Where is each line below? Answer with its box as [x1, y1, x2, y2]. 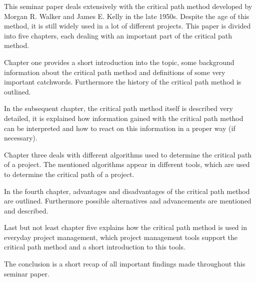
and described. [4, 205, 48, 215]
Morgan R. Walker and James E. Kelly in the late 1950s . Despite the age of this [4, 10, 249, 21]
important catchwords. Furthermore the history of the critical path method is [4, 76, 241, 87]
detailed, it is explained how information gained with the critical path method [4, 112, 243, 123]
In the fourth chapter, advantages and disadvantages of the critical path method [4, 185, 250, 196]
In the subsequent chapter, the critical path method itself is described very [4, 103, 233, 113]
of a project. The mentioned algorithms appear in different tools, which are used [4, 159, 250, 169]
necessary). [4, 132, 37, 143]
